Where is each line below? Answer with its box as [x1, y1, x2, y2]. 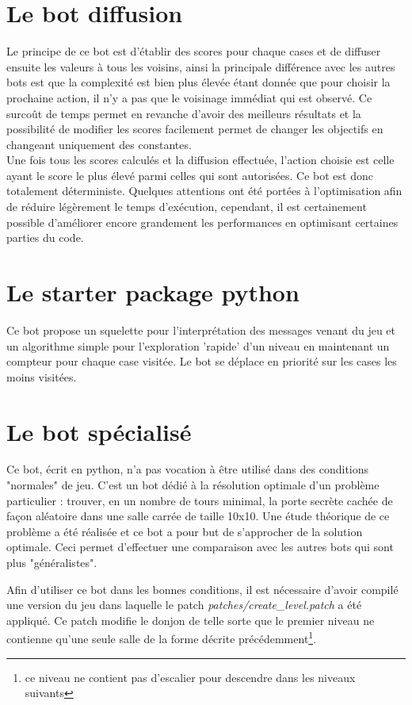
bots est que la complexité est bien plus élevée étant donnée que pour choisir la [6, 74, 391, 90]
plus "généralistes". [6, 554, 97, 571]
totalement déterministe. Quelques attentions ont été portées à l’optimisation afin [6, 182, 402, 199]
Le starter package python [6, 276, 299, 308]
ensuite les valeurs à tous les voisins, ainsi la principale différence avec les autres [6, 58, 395, 75]
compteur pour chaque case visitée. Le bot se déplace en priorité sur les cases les [6, 353, 397, 370]
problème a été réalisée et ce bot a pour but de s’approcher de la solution [6, 523, 363, 539]
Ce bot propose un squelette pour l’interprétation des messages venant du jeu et [6, 321, 395, 338]
